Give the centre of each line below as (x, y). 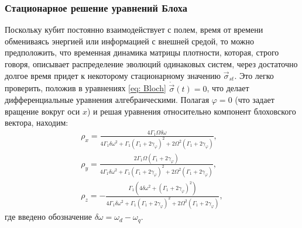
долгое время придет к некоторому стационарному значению (113, 75)
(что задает (255, 100)
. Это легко (254, 75)
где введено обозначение (48, 217)
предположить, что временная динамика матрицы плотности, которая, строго (142, 52)
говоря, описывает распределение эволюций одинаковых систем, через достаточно (151, 64)
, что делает (228, 88)
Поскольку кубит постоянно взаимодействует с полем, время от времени (134, 30)
